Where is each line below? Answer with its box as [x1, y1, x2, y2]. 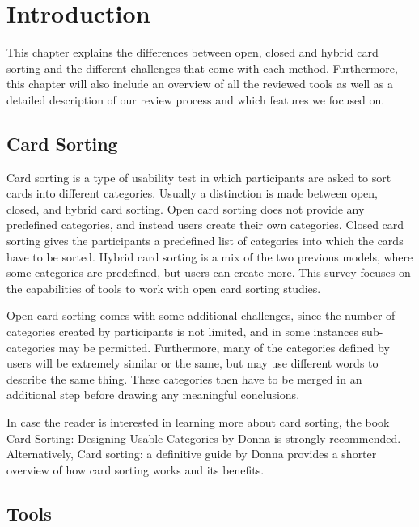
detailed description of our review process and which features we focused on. [6, 91, 385, 108]
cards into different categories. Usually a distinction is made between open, [6, 185, 378, 202]
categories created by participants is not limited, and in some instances [6, 323, 358, 340]
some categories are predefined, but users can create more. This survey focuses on [6, 264, 411, 281]
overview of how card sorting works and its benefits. [6, 461, 265, 478]
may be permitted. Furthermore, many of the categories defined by [58, 338, 390, 355]
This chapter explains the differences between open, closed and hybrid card [6, 44, 379, 61]
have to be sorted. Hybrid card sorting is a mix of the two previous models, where [6, 248, 413, 265]
